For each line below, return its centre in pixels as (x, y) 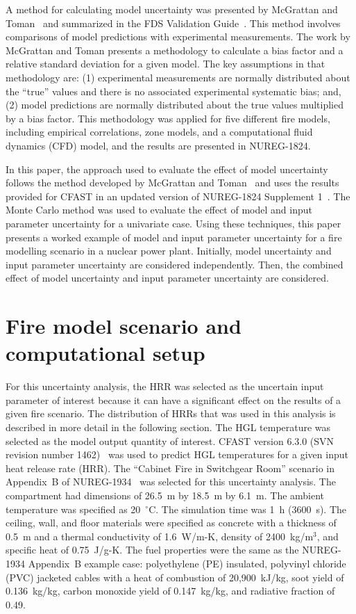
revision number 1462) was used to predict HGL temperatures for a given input (177, 454)
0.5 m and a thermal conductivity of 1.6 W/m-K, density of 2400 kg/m (160, 536)
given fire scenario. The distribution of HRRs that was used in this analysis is (171, 413)
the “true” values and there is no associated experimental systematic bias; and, (173, 91)
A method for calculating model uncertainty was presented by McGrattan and (172, 9)
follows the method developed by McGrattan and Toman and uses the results (172, 183)
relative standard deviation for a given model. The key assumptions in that (166, 64)
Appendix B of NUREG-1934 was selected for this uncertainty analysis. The (171, 482)
